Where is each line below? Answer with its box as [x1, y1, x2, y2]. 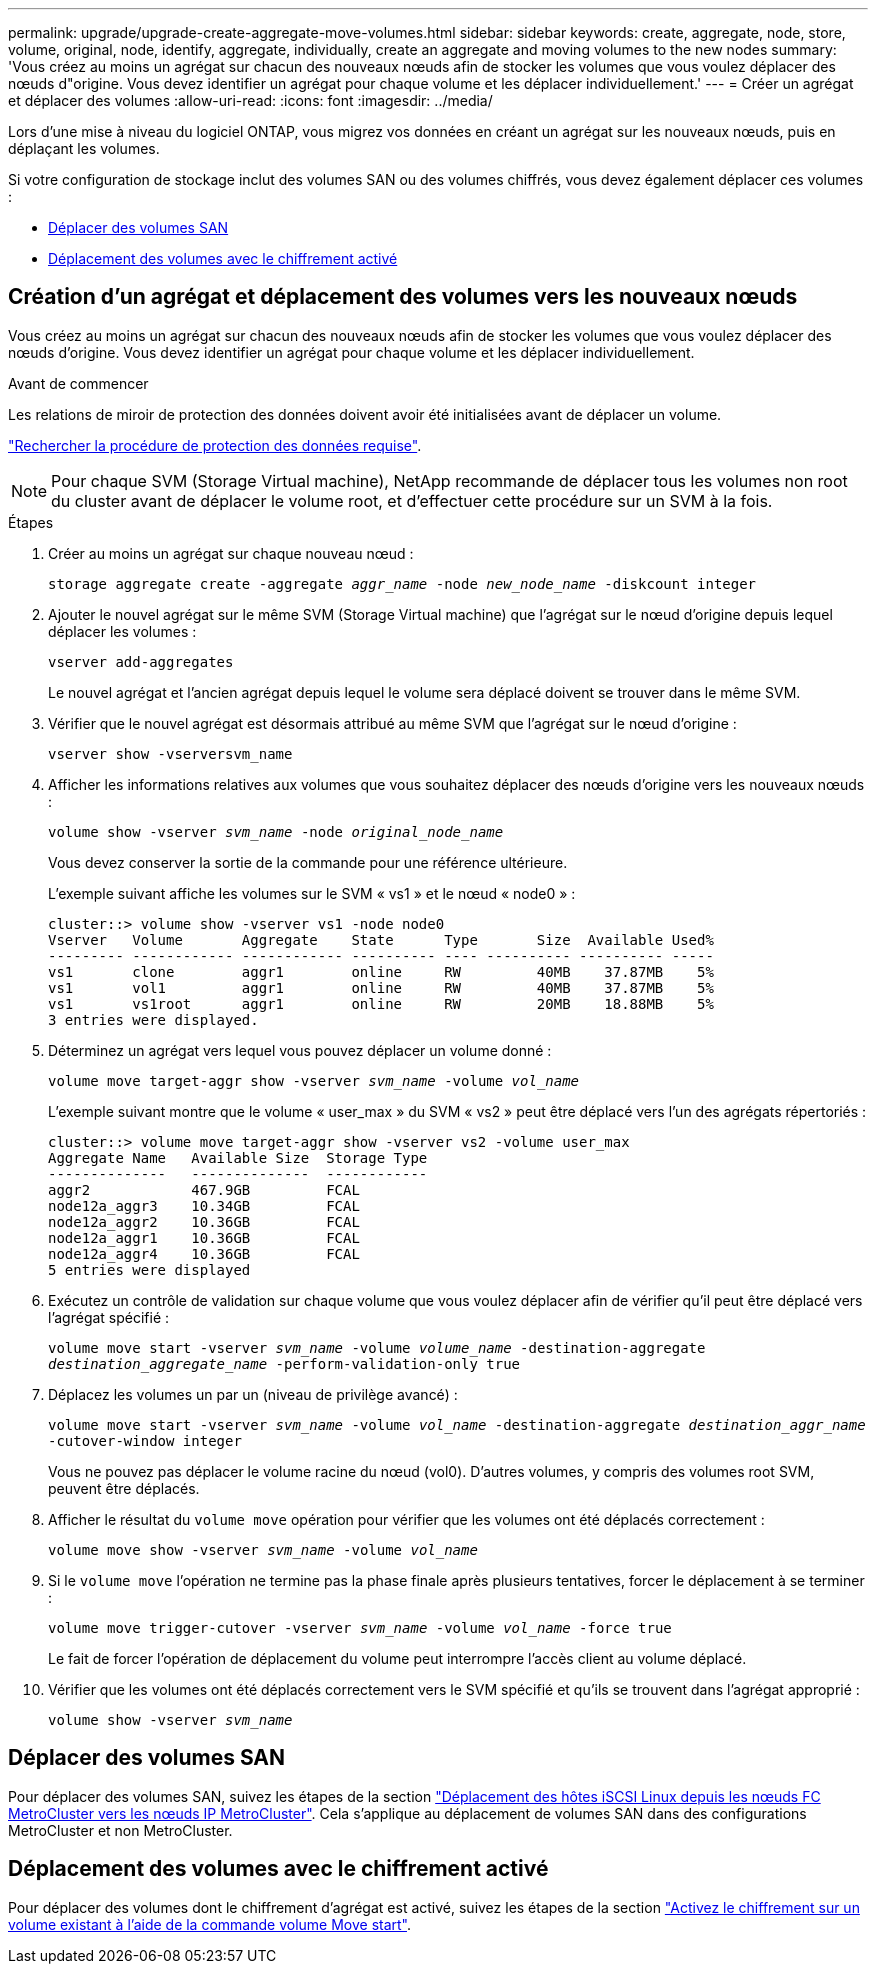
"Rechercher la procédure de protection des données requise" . [8, 436, 422, 454]
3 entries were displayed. [48, 1011, 259, 1028]
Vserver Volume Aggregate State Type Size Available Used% [48, 931, 714, 948]
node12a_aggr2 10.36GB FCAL [48, 1213, 360, 1230]
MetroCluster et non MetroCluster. [8, 1821, 233, 1839]
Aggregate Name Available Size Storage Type [48, 1149, 428, 1166]
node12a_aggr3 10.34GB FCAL [48, 1197, 360, 1214]
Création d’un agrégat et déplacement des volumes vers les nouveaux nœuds [8, 284, 798, 310]
